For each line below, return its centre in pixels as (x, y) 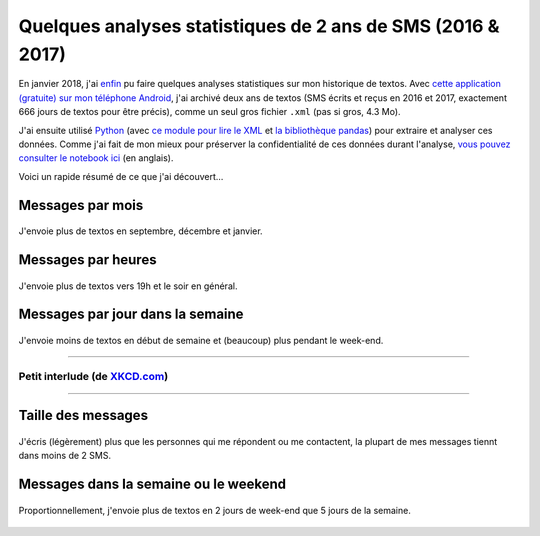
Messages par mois (81, 205)
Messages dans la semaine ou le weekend (152, 484)
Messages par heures (87, 259)
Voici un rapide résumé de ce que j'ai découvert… (121, 176)
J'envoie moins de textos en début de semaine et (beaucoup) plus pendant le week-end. (201, 340)
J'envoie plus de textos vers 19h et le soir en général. (128, 286)
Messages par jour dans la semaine (131, 314)
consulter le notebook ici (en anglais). (96, 158)
